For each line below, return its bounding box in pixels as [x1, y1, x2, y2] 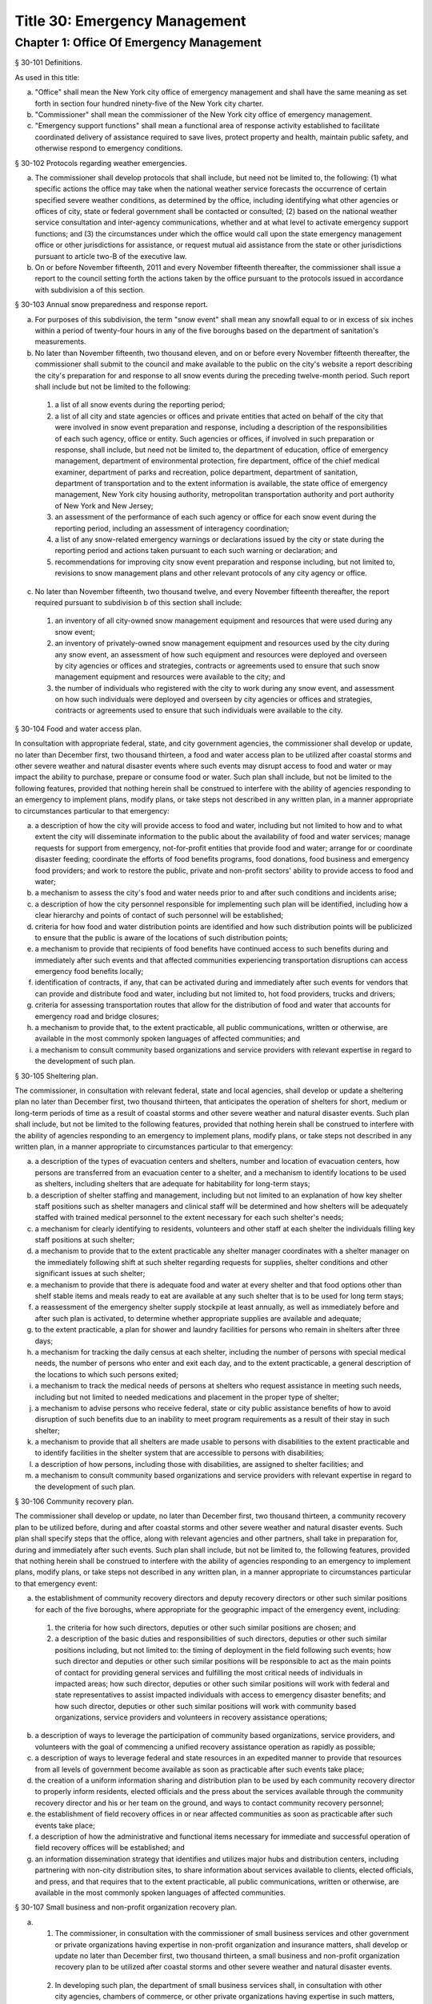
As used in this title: [14, 72, 80, 82]
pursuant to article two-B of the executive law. [34, 251, 187, 261]
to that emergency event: [14, 1578, 98, 1588]
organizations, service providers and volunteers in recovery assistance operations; [54, 1712, 328, 1723]
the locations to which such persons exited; [34, 1369, 179, 1379]
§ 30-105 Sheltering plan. [14, 1071, 98, 1081]
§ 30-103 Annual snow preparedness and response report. [14, 300, 208, 309]
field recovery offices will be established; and [34, 1843, 186, 1852]
